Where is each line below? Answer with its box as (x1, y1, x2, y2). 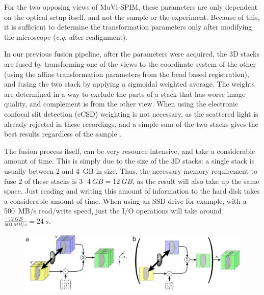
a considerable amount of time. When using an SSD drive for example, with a (4, 195, 247, 206)
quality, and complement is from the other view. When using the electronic (4, 98, 239, 109)
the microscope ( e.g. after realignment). (4, 31, 128, 42)
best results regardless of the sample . (4, 128, 122, 139)
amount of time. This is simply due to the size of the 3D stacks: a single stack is (4, 155, 255, 166)
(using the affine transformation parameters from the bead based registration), (4, 68, 249, 79)
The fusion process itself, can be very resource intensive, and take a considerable (4, 145, 255, 156)
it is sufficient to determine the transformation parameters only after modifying (4, 21, 252, 32)
